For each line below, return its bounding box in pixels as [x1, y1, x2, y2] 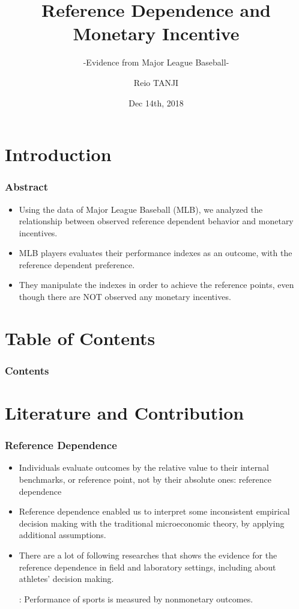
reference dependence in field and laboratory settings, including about [19, 560, 276, 573]
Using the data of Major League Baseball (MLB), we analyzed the [19, 203, 263, 215]
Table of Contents [5, 325, 156, 350]
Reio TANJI [133, 76, 179, 88]
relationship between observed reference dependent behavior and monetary [19, 215, 294, 227]
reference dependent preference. [19, 258, 135, 271]
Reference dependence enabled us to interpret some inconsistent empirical [19, 505, 290, 518]
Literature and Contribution [5, 400, 244, 425]
